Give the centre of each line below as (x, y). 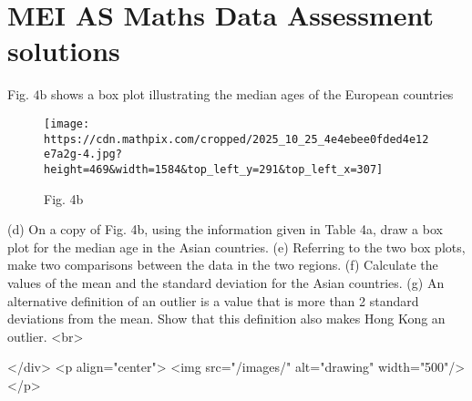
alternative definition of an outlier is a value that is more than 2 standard (213, 300)
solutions (64, 51)
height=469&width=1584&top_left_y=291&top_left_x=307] (214, 169)
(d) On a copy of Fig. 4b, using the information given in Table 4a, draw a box (225, 229)
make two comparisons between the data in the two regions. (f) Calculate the (223, 265)
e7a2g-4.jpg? (83, 154)
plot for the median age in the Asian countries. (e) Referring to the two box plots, (236, 247)
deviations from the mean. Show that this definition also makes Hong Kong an (226, 319)
